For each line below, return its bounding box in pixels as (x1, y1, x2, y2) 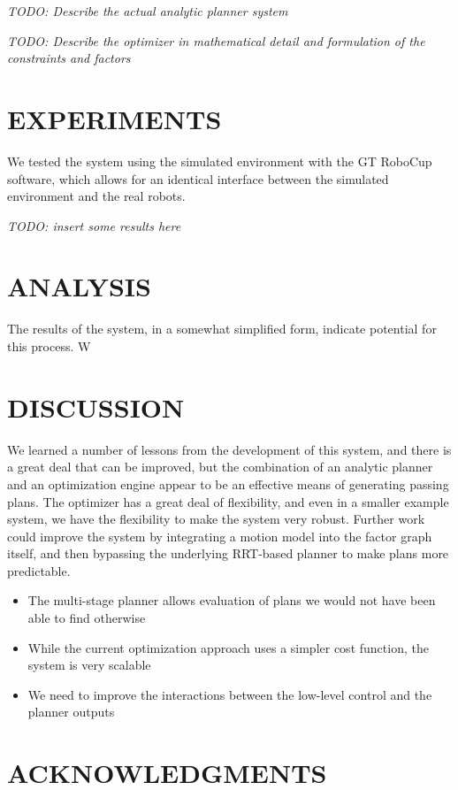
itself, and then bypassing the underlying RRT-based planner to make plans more (7, 544, 449, 563)
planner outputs (27, 702, 115, 721)
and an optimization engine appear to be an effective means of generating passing (7, 474, 449, 493)
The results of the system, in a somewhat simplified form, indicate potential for (7, 319, 437, 338)
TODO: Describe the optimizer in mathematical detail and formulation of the (7, 31, 425, 50)
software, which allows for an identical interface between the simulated (7, 169, 389, 188)
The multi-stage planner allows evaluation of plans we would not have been (27, 591, 436, 610)
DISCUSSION (7, 388, 185, 425)
